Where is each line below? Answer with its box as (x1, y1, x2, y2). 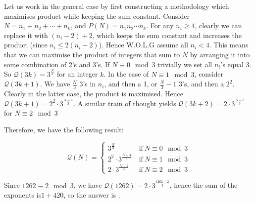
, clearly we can (195, 20, 242, 31)
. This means (209, 40, 249, 50)
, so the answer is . (63, 190, 120, 200)
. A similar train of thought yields (73, 98, 176, 108)
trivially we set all (157, 59, 212, 69)
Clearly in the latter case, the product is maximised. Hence (4, 88, 183, 98)
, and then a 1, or (104, 79, 157, 89)
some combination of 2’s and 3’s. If (4, 59, 110, 69)
